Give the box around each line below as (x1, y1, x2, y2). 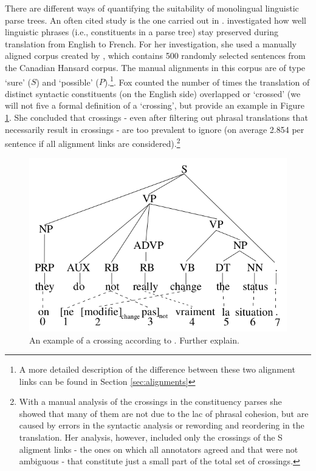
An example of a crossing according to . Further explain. (29, 333, 239, 346)
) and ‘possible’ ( (36, 75, 99, 88)
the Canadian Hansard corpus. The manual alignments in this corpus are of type (5, 61, 306, 73)
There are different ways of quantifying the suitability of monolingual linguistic (5, 2, 299, 14)
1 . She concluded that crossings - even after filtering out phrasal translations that (5, 111, 308, 123)
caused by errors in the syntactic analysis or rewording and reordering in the (19, 419, 304, 432)
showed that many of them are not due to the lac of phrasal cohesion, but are (19, 407, 309, 419)
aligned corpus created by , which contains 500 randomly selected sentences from (5, 49, 306, 62)
